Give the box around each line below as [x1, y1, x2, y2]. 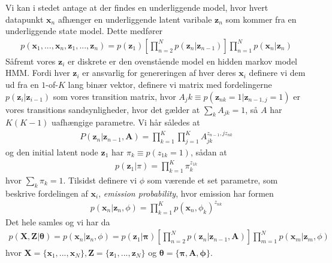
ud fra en [5, 78, 39, 90]
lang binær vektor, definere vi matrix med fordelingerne [68, 78, 272, 90]
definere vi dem [249, 66, 306, 79]
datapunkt [5, 13, 44, 25]
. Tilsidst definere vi [63, 173, 137, 186]
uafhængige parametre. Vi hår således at [52, 116, 200, 129]
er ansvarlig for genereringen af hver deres [82, 66, 236, 79]
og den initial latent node [5, 146, 98, 158]
